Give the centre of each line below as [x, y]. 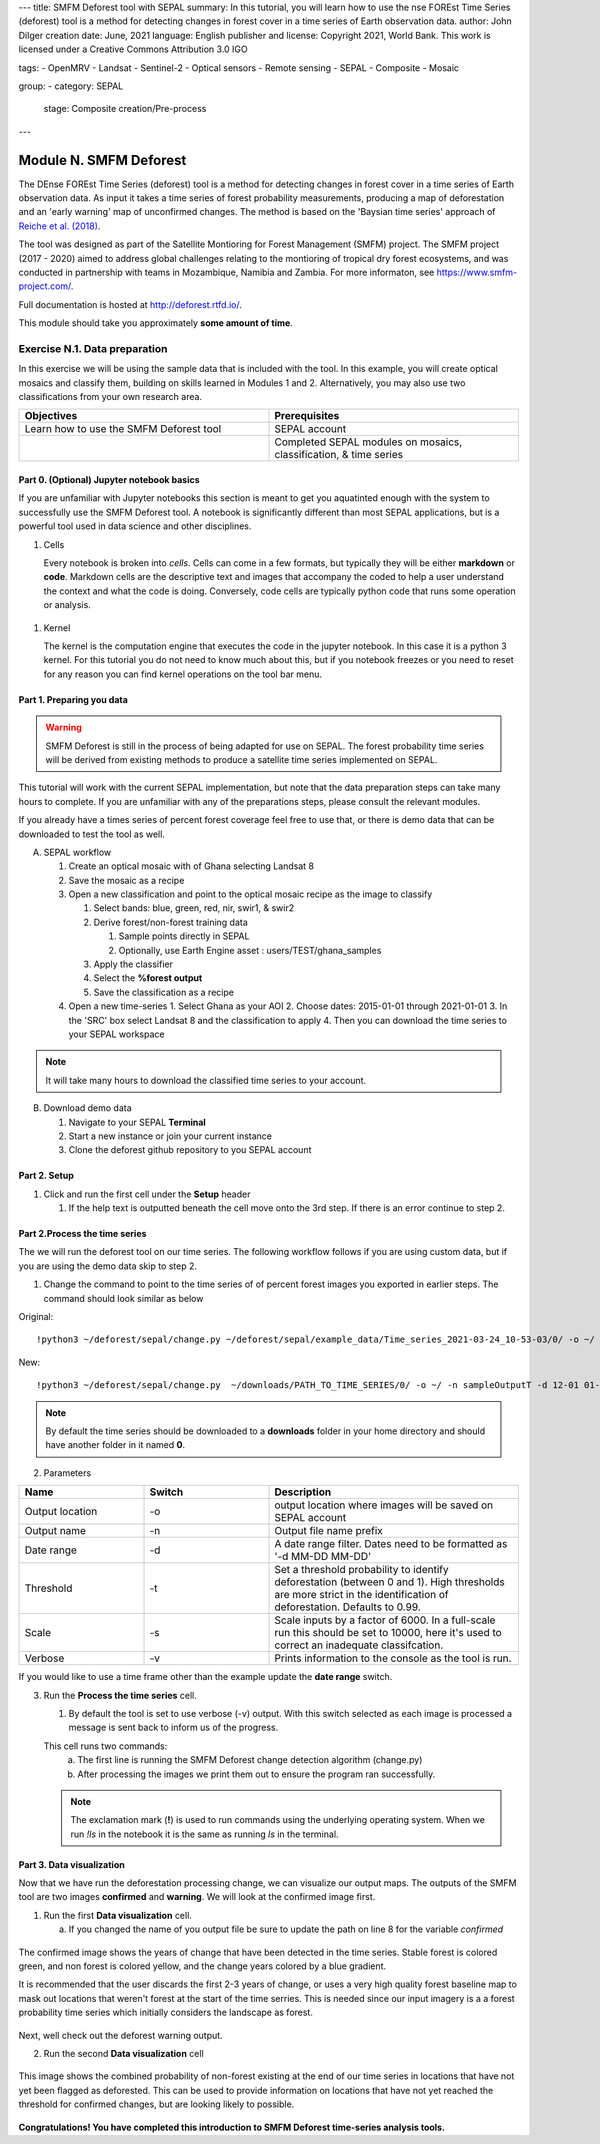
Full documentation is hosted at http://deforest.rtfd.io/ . [130, 304]
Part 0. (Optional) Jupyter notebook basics [109, 480]
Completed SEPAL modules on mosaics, [368, 442]
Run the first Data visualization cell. [117, 1915]
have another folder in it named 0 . [115, 1445]
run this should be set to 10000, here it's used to [388, 1633]
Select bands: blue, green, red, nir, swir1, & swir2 [194, 908]
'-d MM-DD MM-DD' [323, 1557]
